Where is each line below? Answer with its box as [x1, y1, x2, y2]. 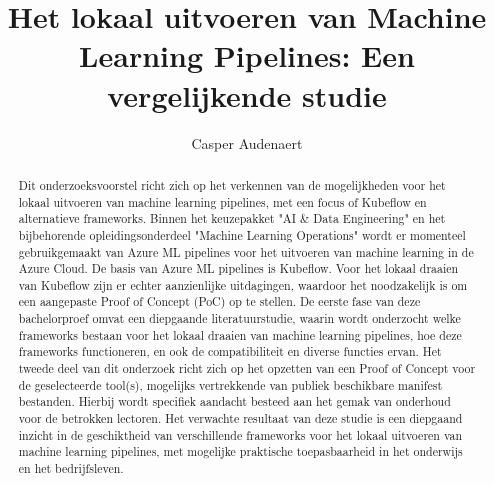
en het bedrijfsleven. [18, 460, 124, 477]
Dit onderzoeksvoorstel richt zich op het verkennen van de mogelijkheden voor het [18, 176, 446, 193]
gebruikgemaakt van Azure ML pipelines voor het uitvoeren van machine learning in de [18, 243, 474, 260]
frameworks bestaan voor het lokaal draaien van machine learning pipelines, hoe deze [18, 326, 462, 343]
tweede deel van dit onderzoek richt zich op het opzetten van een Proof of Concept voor [18, 360, 476, 377]
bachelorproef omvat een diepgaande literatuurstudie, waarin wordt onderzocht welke [18, 310, 461, 327]
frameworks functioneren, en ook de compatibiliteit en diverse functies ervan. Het [18, 343, 442, 360]
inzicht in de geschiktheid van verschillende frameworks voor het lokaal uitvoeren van [18, 426, 463, 443]
